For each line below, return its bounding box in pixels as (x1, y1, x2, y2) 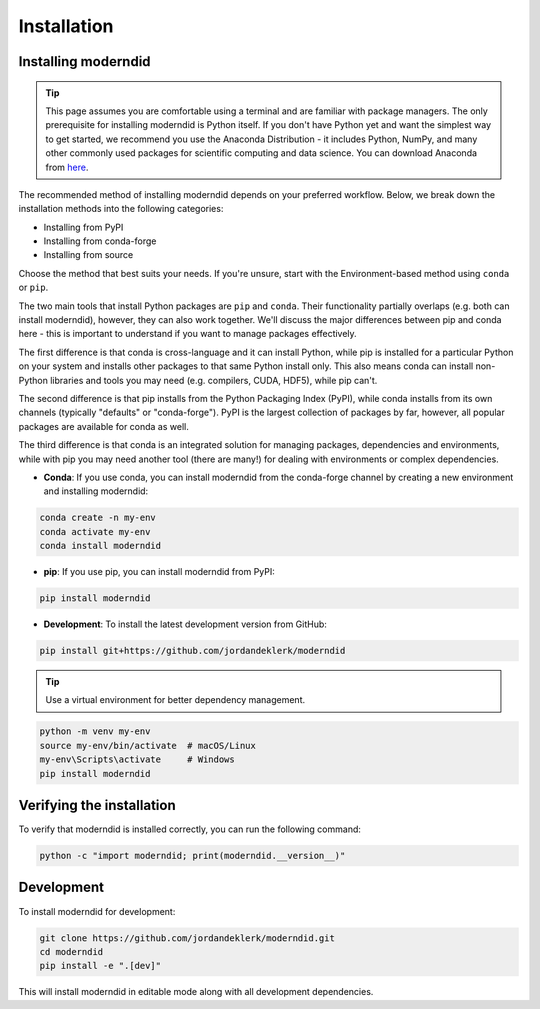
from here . (45, 161, 89, 173)
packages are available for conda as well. (18, 420, 189, 432)
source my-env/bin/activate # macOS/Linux (39, 740, 257, 751)
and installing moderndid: (43, 485, 149, 497)
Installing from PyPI (43, 221, 124, 233)
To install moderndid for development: (18, 905, 176, 917)
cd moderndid (39, 946, 104, 957)
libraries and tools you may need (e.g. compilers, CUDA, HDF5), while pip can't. (50, 374, 378, 386)
